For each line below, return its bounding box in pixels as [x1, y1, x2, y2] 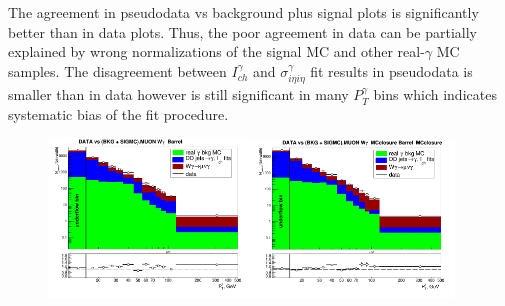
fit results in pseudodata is [310, 60, 473, 81]
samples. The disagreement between [8, 60, 227, 81]
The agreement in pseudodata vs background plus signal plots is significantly [8, 2, 479, 22]
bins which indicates [373, 84, 497, 105]
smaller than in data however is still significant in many [8, 84, 349, 105]
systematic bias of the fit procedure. [8, 103, 229, 124]
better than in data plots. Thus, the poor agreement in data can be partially [8, 21, 477, 42]
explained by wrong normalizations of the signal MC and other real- [8, 41, 425, 62]
